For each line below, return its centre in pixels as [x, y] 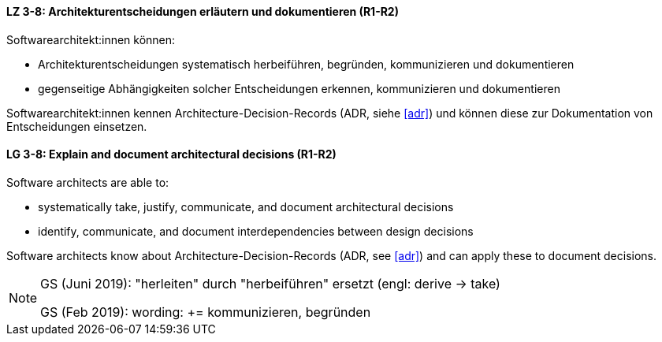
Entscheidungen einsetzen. [77, 126]
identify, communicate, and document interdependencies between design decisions [256, 231]
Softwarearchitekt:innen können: [91, 39]
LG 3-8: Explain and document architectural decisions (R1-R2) [171, 154]
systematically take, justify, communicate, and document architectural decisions [246, 206]
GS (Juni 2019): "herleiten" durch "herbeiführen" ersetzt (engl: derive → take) [270, 283]
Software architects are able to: [88, 182]
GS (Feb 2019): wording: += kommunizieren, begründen [206, 312]
